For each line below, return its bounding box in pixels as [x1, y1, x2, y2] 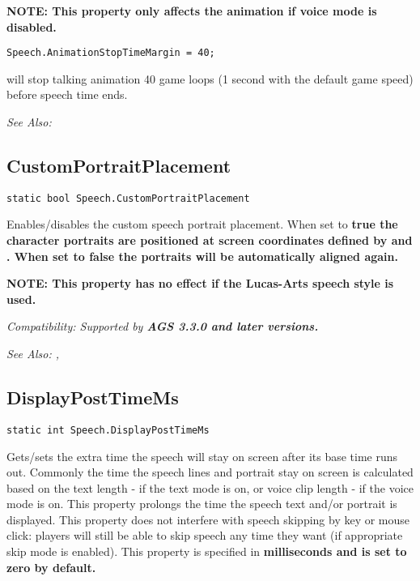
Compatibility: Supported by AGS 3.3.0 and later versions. [6, 318, 319, 335]
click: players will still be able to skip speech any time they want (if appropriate [6, 527, 403, 544]
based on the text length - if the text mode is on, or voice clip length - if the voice [6, 479, 414, 496]
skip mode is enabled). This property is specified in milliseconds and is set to [6, 543, 407, 560]
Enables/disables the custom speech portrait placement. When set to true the [6, 216, 398, 233]
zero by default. [6, 558, 96, 575]
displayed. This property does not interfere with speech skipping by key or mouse [6, 511, 410, 528]
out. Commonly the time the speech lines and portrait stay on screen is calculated [6, 464, 414, 481]
